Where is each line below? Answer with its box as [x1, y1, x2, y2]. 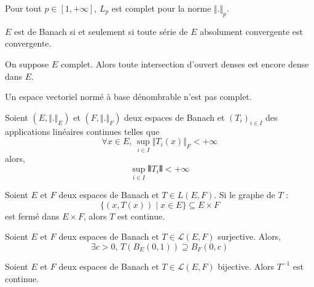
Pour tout [5, 2, 42, 14]
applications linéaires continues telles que [5, 124, 160, 137]
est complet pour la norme [111, 2, 211, 14]
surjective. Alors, [218, 230, 281, 243]
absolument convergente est [200, 25, 303, 37]
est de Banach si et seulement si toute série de [14, 25, 188, 37]
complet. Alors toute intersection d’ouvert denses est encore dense [61, 57, 309, 70]
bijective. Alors [218, 259, 275, 272]
